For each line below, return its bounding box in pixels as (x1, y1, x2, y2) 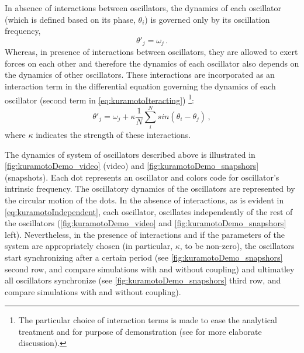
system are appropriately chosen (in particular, (5, 240, 173, 252)
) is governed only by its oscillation (144, 13, 270, 25)
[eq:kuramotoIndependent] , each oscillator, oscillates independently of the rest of (5, 205, 293, 217)
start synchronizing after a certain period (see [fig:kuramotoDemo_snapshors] (5, 251, 283, 263)
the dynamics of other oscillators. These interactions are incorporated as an (5, 68, 275, 81)
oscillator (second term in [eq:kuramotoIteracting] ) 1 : (5, 92, 194, 106)
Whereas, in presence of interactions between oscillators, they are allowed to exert (5, 46, 298, 58)
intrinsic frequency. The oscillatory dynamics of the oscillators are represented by (5, 182, 295, 195)
